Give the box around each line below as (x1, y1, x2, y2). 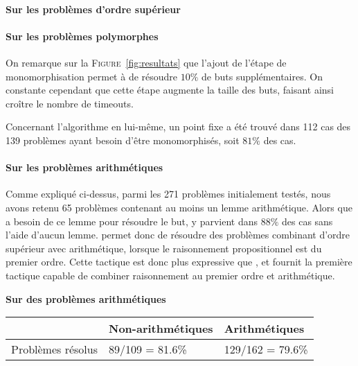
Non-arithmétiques (109, 320, 213, 337)
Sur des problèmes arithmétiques (6, 291, 166, 306)
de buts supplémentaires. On (202, 69, 323, 83)
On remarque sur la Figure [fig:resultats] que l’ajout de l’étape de (6, 55, 287, 69)
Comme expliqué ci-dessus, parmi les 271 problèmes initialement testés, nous (6, 186, 331, 201)
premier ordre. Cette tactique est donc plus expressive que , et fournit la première (6, 254, 352, 269)
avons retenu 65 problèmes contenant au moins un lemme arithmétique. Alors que (6, 200, 352, 214)
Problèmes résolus (11, 341, 98, 358)
